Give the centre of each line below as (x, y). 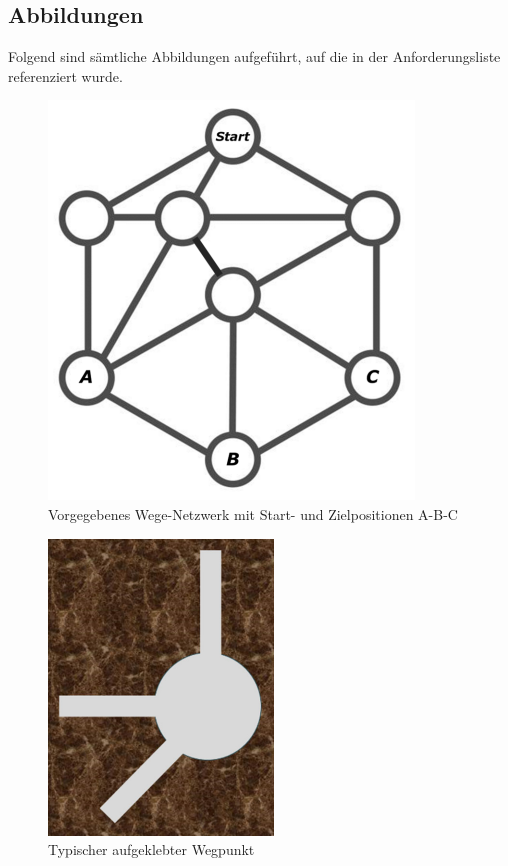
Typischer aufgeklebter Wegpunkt (151, 849)
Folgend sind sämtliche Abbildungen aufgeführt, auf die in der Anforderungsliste (254, 56)
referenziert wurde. (65, 75)
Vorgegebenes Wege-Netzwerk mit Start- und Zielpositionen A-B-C (253, 513)
